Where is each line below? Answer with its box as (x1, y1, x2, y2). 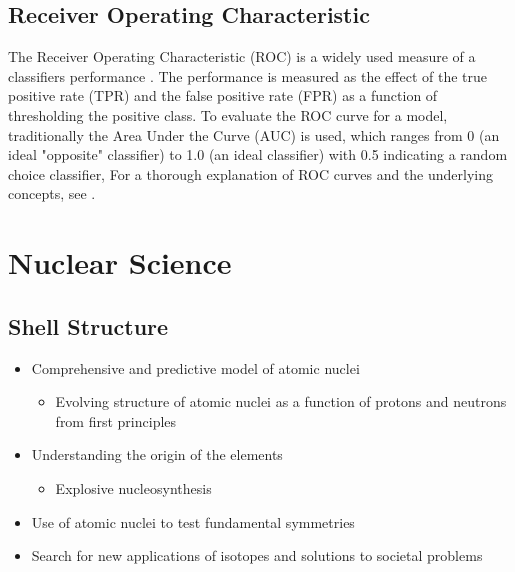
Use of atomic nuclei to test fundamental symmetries (31, 511, 355, 532)
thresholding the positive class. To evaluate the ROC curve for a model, (8, 104, 448, 125)
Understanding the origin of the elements (31, 444, 283, 465)
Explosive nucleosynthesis (55, 477, 212, 498)
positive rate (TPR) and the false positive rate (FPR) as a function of (8, 85, 438, 106)
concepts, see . (8, 183, 96, 204)
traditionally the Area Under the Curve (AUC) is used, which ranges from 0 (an (8, 124, 500, 145)
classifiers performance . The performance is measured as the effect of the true (8, 65, 487, 86)
